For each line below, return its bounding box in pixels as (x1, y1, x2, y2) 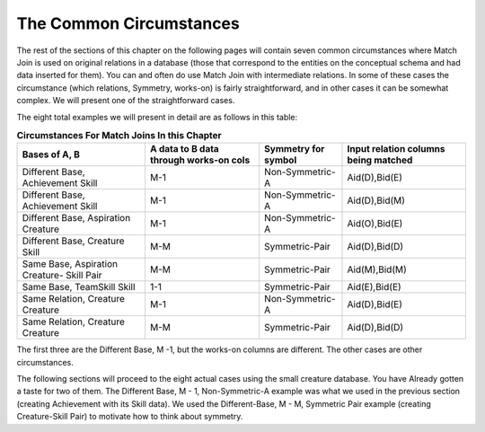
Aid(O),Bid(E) (347, 217, 403, 230)
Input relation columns (347, 143, 445, 155)
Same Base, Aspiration (22, 258, 119, 270)
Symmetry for (263, 143, 325, 155)
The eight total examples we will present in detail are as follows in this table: (16, 111, 298, 122)
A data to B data (149, 143, 219, 155)
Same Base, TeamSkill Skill (22, 281, 136, 294)
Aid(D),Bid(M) (347, 194, 406, 207)
